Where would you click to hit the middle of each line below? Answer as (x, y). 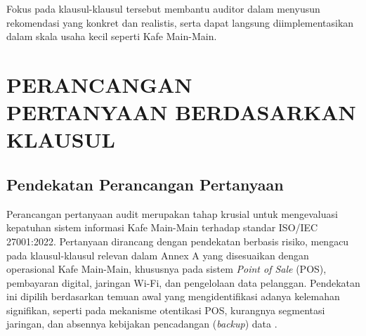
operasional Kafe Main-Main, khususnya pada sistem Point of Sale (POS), (166, 269)
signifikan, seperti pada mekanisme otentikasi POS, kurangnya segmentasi (166, 310)
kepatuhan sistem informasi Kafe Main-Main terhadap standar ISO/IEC (162, 227)
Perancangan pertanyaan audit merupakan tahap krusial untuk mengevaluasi (172, 213)
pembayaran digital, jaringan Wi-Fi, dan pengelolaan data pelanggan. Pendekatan (183, 282)
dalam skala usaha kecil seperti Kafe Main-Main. (112, 36)
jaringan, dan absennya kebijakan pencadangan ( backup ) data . (142, 324)
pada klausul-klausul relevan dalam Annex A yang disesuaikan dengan (158, 255)
